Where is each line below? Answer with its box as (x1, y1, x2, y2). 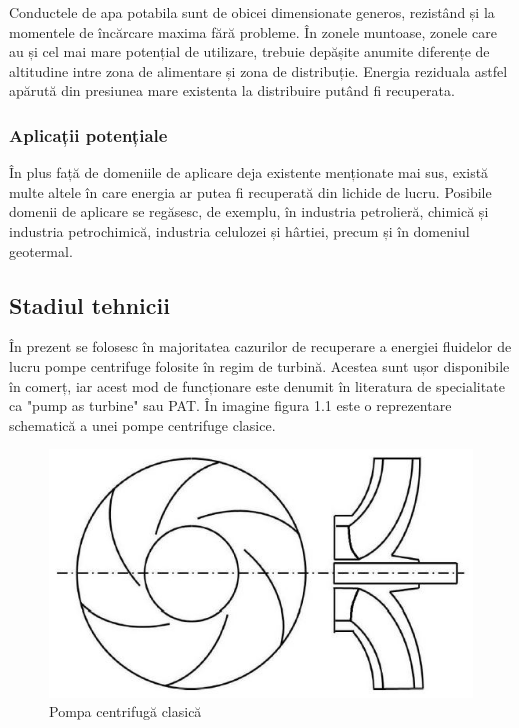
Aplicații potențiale (9, 122, 168, 147)
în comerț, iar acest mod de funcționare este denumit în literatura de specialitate (9, 375, 505, 396)
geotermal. (9, 240, 73, 261)
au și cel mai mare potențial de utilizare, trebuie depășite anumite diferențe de (9, 41, 490, 62)
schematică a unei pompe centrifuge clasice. (9, 414, 276, 435)
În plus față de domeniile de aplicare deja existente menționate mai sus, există (9, 162, 489, 183)
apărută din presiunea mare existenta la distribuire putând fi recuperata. (9, 80, 455, 101)
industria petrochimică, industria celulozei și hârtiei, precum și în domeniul (9, 220, 470, 241)
